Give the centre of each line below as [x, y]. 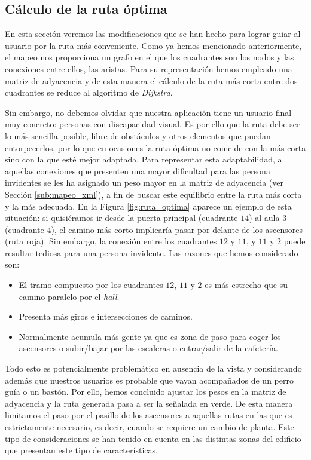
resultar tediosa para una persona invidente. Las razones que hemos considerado [152, 252]
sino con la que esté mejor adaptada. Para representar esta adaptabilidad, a [144, 159]
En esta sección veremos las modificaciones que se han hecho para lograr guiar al [153, 34]
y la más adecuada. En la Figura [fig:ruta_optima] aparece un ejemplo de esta [148, 206]
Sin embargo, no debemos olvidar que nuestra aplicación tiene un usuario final [148, 112]
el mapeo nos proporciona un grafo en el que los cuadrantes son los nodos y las [150, 57]
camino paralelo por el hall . [69, 296]
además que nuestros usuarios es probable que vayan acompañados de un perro [149, 380]
